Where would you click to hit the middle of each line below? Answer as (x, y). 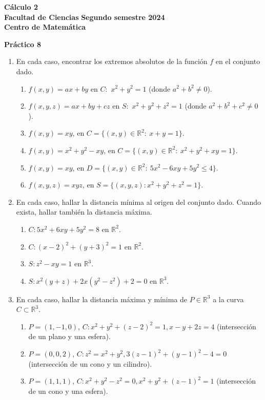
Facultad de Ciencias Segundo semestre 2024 (85, 17)
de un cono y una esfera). (68, 391)
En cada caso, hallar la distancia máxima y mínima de (102, 299)
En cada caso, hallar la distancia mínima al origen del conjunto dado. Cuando (139, 202)
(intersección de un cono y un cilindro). (90, 363)
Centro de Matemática (45, 27)
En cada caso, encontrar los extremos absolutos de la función (112, 61)
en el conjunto (238, 61)
